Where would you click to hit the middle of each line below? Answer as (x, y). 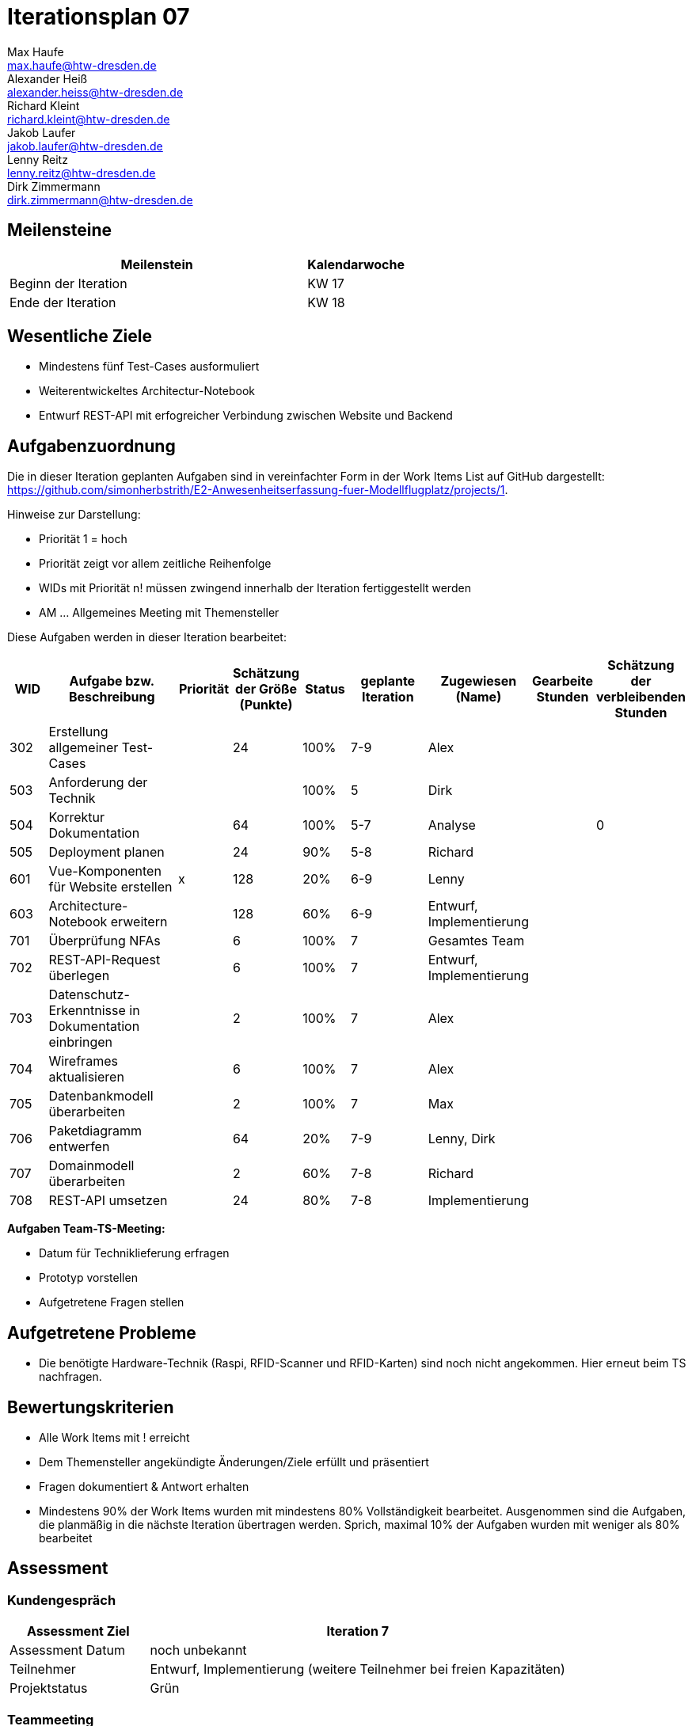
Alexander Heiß (48, 78)
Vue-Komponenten (105, 871)
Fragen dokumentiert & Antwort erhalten (144, 1486)
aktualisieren (86, 1077)
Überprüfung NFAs (105, 941)
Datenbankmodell (101, 1096)
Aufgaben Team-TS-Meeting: (86, 1229)
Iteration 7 (357, 1631)
